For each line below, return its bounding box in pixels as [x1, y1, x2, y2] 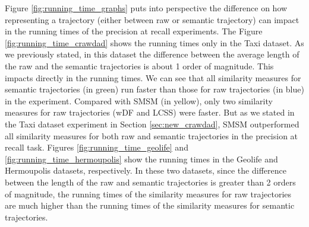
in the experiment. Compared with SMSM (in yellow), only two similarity [5, 94, 273, 107]
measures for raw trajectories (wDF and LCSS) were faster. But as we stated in [5, 106, 295, 119]
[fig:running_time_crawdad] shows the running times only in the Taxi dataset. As [5, 36, 304, 49]
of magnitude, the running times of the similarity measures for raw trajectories [5, 187, 292, 200]
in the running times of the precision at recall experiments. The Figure [5, 25, 263, 37]
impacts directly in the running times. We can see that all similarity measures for [5, 71, 301, 84]
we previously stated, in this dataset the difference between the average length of [5, 48, 299, 60]
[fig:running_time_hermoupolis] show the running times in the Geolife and [5, 152, 278, 165]
